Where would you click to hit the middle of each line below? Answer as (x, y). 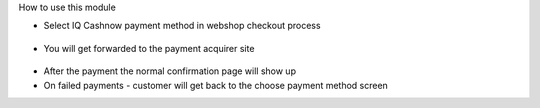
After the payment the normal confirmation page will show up (170, 71)
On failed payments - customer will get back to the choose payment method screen (216, 85)
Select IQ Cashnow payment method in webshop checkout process (182, 26)
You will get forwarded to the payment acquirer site (149, 48)
